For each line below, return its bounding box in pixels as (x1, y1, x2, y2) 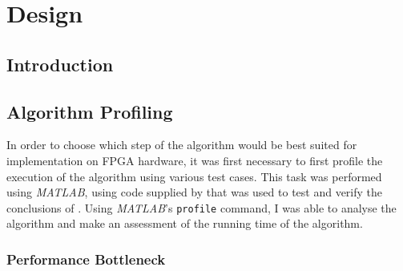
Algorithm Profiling (6, 99, 173, 123)
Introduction (6, 51, 114, 76)
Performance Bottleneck (6, 249, 166, 269)
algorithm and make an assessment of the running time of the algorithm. (6, 215, 363, 232)
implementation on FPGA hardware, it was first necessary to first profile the (6, 152, 383, 168)
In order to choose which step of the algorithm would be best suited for (6, 136, 357, 153)
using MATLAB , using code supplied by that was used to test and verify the (6, 184, 383, 200)
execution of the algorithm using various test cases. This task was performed (6, 168, 382, 184)
